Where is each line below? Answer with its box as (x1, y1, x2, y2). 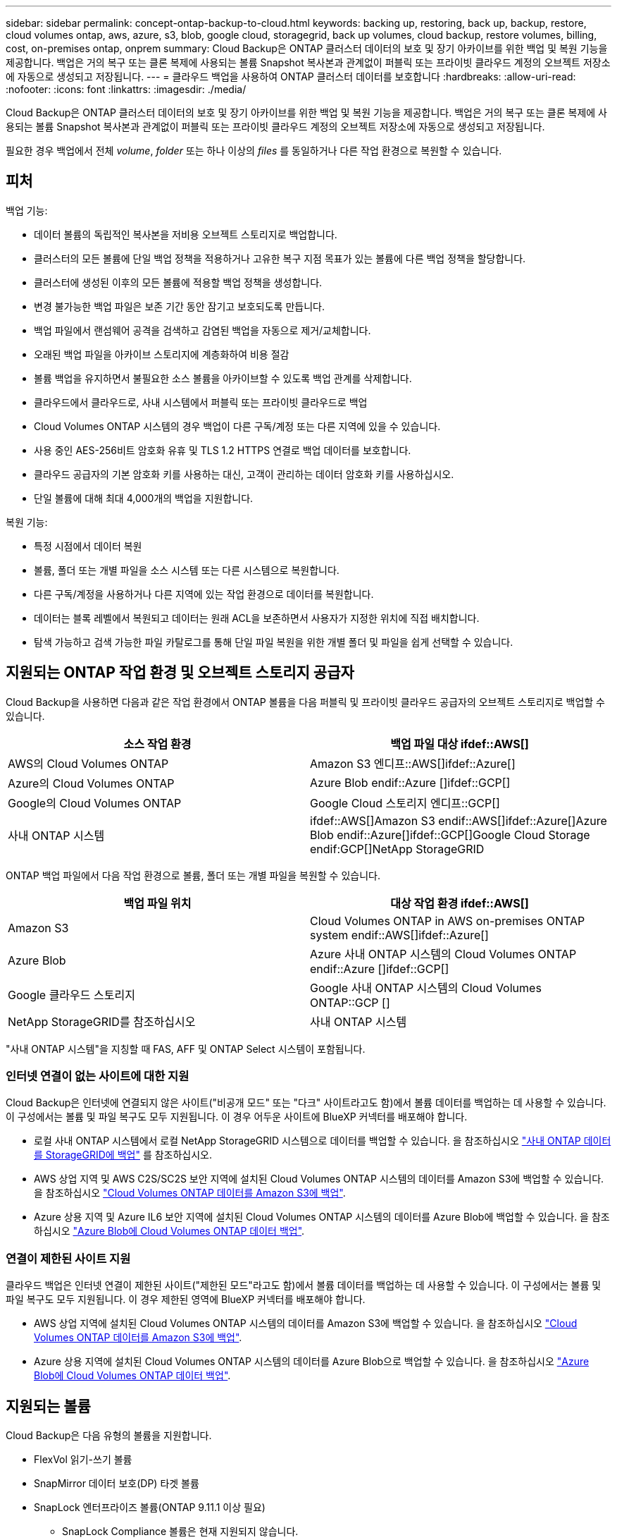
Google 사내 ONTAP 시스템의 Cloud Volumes (310, 980, 542, 995)
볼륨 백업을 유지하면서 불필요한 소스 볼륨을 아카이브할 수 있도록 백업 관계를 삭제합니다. (34, 372, 412, 384)
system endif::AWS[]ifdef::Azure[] (310, 927, 489, 942)
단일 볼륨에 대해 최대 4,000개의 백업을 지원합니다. (34, 491, 254, 504)
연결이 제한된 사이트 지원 (6, 1251, 131, 1266)
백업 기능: (6, 204, 48, 216)
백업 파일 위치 (123, 896, 192, 910)
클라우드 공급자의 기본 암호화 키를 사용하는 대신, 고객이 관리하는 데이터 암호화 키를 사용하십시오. (34, 468, 454, 480)
